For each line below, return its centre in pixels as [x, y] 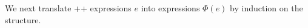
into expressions [170, 8]
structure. [23, 19]
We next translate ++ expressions [68, 8]
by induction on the [266, 8]
